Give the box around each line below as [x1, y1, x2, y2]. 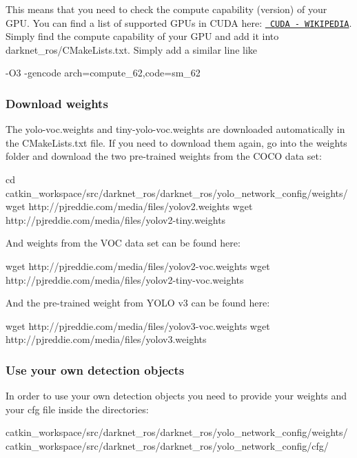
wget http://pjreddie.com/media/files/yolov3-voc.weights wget [6, 318, 270, 333]
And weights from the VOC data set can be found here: [6, 236, 241, 250]
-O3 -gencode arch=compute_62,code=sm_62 [6, 65, 201, 80]
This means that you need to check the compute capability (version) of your [6, 2, 327, 16]
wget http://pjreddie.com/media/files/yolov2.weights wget [6, 199, 253, 214]
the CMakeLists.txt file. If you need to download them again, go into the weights [6, 135, 347, 149]
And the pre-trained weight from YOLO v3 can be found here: [6, 295, 270, 310]
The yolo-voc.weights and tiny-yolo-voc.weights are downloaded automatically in [6, 122, 345, 136]
